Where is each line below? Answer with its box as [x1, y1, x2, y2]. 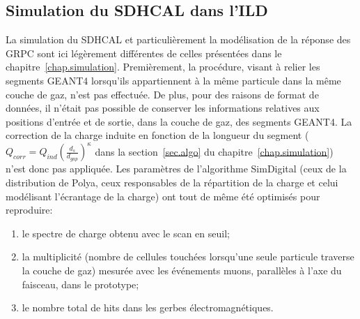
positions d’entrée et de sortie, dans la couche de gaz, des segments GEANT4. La [6, 114, 352, 128]
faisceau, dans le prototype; [22, 276, 139, 291]
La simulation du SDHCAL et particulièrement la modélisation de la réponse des [6, 32, 351, 47]
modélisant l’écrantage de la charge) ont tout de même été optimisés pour [6, 188, 320, 203]
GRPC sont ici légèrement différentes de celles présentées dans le [6, 45, 282, 60]
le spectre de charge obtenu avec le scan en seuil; [22, 225, 230, 240]
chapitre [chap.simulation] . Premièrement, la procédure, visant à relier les [6, 59, 320, 74]
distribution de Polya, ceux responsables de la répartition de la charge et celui [6, 175, 338, 190]
